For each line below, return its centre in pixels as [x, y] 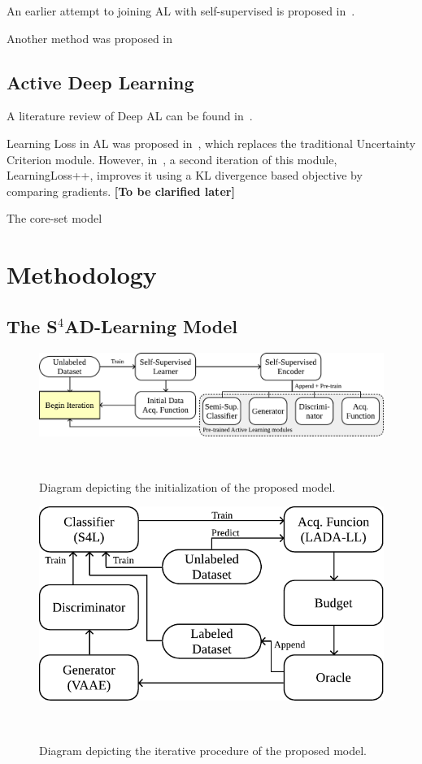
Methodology [82, 274]
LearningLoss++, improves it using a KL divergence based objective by [185, 175]
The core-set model [54, 218]
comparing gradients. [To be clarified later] [121, 191]
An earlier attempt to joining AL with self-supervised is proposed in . [181, 11]
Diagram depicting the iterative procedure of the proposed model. [203, 751]
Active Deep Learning [100, 82]
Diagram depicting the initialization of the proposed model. [187, 486]
